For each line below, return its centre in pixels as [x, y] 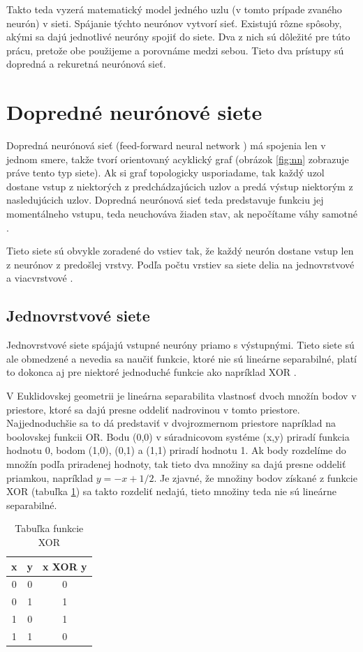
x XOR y [65, 566]
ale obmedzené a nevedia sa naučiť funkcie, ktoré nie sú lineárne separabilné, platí [182, 358]
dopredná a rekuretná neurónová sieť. [86, 64]
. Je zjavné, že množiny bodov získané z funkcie [255, 477]
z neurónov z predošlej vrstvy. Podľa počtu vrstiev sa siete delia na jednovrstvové [180, 264]
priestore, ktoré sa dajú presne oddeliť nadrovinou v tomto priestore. [153, 409]
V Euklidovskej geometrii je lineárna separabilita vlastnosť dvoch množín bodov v [181, 396]
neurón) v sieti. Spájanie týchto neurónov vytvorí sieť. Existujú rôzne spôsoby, [174, 23]
